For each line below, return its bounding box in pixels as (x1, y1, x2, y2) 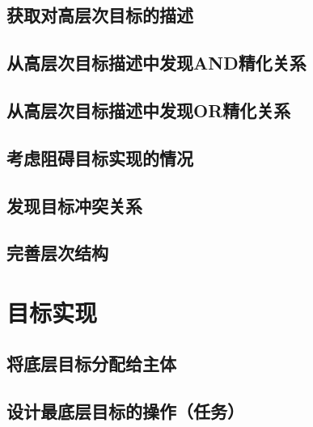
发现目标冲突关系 (6, 192, 142, 218)
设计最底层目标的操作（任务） (6, 399, 244, 424)
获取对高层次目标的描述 (6, 2, 193, 27)
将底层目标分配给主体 (6, 351, 176, 376)
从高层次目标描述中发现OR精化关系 (6, 97, 291, 122)
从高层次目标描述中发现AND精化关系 (6, 50, 307, 75)
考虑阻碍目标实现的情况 (6, 145, 193, 170)
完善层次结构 (6, 240, 108, 265)
